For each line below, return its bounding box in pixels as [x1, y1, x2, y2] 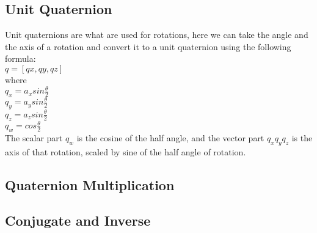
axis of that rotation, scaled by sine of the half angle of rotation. [5, 145, 246, 158]
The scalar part [5, 131, 63, 144]
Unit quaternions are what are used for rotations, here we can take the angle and [5, 28, 308, 41]
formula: [5, 52, 36, 65]
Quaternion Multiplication [5, 175, 175, 194]
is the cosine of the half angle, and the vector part [76, 131, 264, 144]
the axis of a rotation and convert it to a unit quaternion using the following [5, 40, 291, 53]
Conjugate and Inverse [5, 211, 151, 230]
